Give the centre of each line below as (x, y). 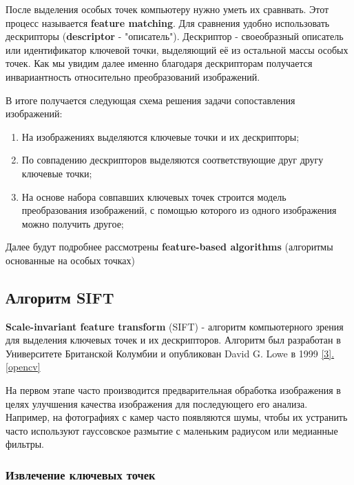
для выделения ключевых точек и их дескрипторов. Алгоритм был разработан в (173, 340)
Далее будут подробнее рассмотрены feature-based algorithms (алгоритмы (169, 247)
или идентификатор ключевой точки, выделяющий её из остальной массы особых (177, 49)
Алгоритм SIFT (60, 297)
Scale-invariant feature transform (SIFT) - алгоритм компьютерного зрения (175, 326)
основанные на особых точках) (70, 260)
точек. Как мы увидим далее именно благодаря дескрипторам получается (159, 63)
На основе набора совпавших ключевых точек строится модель (154, 196)
